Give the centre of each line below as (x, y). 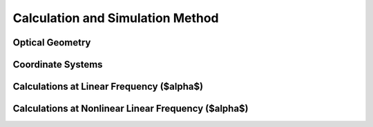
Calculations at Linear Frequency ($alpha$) (108, 87)
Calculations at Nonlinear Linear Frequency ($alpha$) (131, 109)
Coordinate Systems (58, 65)
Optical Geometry (52, 42)
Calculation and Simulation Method (116, 18)
